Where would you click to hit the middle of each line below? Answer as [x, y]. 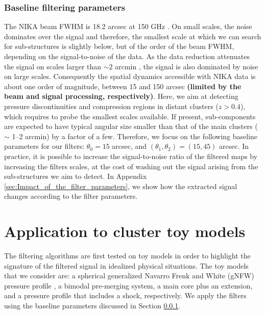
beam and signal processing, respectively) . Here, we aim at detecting [121, 96]
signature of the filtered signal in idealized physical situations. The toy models [126, 265]
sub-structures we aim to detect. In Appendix [76, 176]
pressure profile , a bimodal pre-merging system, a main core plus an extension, [128, 285]
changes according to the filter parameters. [71, 196]
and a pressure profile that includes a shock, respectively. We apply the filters [125, 295]
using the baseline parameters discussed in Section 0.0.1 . [92, 305]
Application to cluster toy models [125, 231]
